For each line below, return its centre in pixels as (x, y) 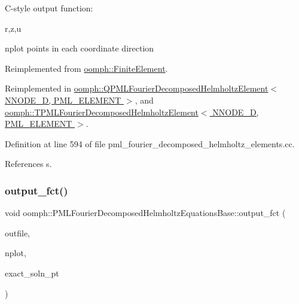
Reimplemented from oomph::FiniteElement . (86, 68)
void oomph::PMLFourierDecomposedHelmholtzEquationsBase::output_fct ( (145, 213)
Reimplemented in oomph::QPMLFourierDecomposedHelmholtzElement (137, 88)
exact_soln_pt (32, 273)
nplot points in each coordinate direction (80, 48)
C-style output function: (49, 8)
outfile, (18, 232)
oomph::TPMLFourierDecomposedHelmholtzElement (102, 112)
